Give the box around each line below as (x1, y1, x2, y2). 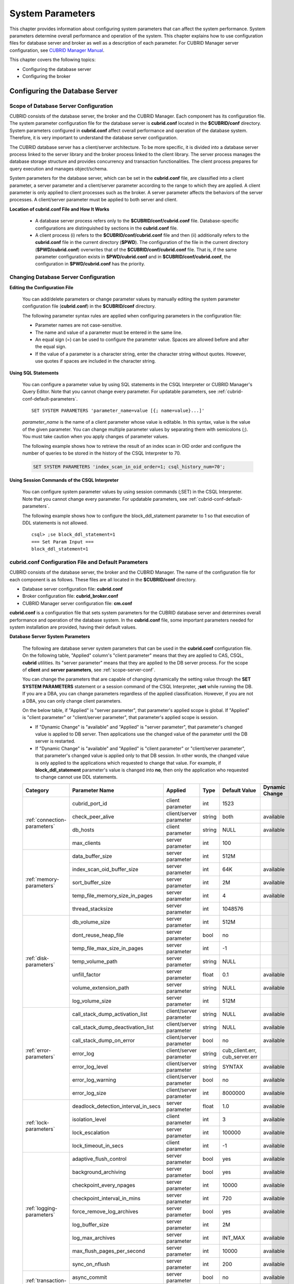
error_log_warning (72, 1076, 116, 1083)
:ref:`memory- (25, 876, 60, 883)
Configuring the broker (22, 73, 71, 79)
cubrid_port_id (72, 800, 107, 807)
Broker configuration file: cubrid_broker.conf (22, 593, 119, 599)
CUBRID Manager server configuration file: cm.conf (22, 600, 132, 606)
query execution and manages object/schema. (9, 165, 108, 172)
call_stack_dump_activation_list (72, 1010, 148, 1017)
